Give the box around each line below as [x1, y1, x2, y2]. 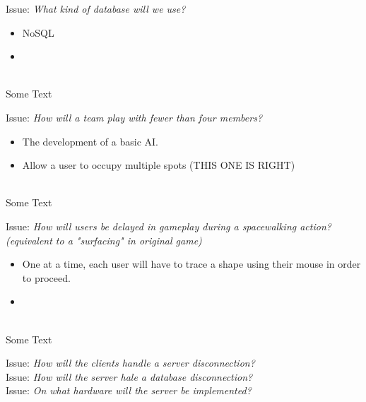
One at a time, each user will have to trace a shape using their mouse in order [22, 256, 361, 271]
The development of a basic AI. [22, 134, 158, 148]
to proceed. [22, 270, 71, 285]
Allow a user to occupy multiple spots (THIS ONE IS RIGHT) [22, 158, 295, 172]
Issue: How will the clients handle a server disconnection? [6, 355, 255, 370]
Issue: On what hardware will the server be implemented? [6, 383, 252, 398]
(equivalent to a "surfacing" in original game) [6, 232, 202, 247]
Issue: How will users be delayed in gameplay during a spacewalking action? [6, 218, 331, 233]
